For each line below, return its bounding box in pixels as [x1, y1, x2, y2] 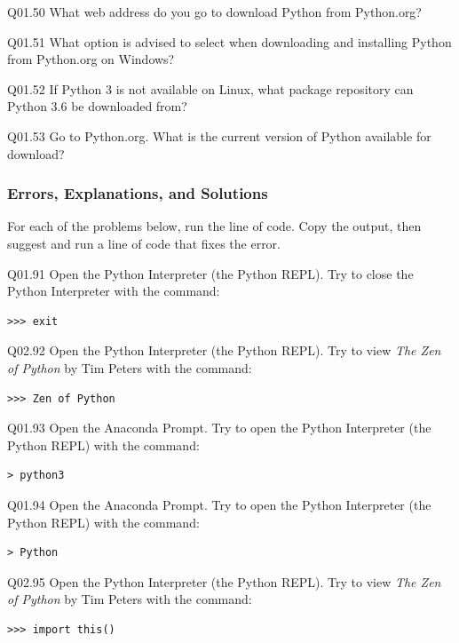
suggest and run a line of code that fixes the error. [7, 234, 281, 252]
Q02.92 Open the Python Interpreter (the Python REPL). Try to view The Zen [7, 341, 441, 360]
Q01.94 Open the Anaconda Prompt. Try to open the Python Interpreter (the [7, 495, 431, 513]
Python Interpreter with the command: [7, 282, 220, 300]
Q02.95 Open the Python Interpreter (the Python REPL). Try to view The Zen [7, 572, 441, 591]
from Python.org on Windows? [7, 50, 175, 68]
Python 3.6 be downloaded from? [7, 97, 187, 115]
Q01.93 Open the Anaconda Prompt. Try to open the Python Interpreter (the [7, 418, 431, 437]
